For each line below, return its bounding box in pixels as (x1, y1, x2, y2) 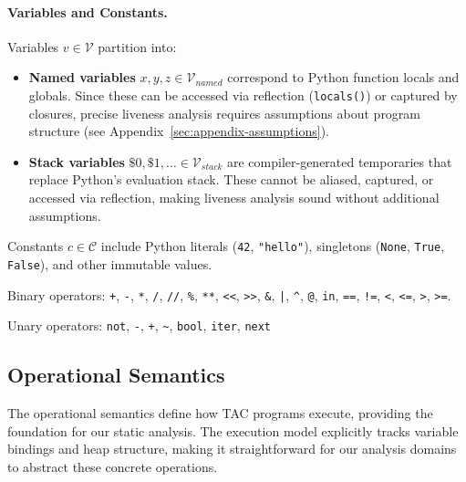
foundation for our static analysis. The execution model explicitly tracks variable (7, 421, 459, 440)
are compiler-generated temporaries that (226, 152, 452, 171)
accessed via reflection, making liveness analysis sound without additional (28, 188, 440, 207)
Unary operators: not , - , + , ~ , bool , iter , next (7, 316, 272, 335)
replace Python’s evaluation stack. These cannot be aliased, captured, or (28, 170, 434, 189)
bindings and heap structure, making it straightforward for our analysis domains (7, 439, 457, 458)
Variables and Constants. (7, 2, 168, 21)
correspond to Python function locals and (227, 68, 460, 87)
